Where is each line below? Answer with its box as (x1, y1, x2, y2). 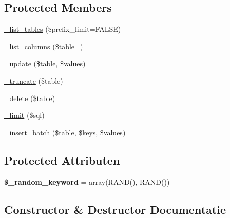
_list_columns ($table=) (4, 41, 83, 51)
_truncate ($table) (4, 75, 63, 86)
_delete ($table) (4, 92, 55, 103)
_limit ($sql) (4, 110, 45, 121)
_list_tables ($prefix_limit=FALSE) (4, 24, 121, 34)
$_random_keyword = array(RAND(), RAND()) (4, 176, 170, 187)
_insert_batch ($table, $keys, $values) (4, 127, 126, 137)
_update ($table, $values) (4, 58, 86, 69)
